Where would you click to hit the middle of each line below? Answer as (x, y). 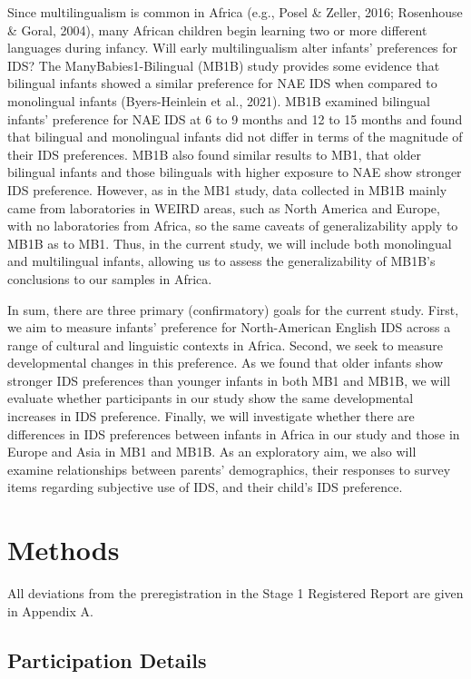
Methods (64, 550)
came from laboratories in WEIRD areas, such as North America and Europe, (224, 207)
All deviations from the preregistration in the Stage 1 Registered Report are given (235, 593)
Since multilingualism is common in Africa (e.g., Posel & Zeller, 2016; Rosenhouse (235, 12)
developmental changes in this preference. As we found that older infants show (225, 363)
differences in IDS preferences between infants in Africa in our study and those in (234, 433)
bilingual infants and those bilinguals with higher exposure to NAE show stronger (235, 172)
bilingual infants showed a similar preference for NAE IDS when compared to (222, 83)
